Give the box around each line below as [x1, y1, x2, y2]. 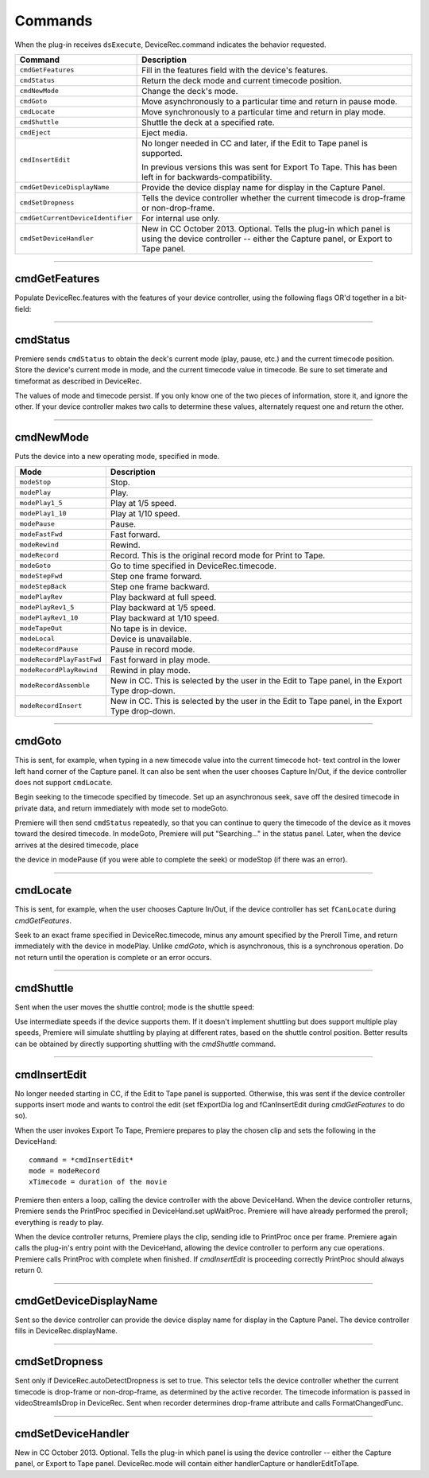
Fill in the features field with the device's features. [141, 64, 329, 76]
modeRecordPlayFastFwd [19, 655, 102, 664]
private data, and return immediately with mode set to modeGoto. [14, 803, 229, 813]
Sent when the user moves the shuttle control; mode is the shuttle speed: [14, 1002, 254, 1012]
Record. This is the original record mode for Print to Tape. [110, 550, 326, 561]
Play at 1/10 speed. [110, 508, 180, 519]
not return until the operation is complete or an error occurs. [14, 952, 212, 962]
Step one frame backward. [110, 581, 211, 592]
